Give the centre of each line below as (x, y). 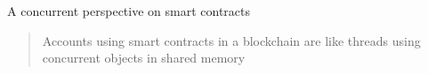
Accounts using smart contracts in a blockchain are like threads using (231, 40)
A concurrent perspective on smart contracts (129, 11)
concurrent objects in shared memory (144, 58)
